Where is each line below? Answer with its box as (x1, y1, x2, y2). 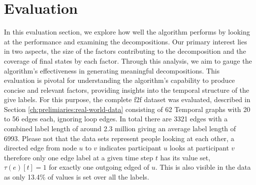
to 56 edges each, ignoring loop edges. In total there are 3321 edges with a (4, 113, 228, 124)
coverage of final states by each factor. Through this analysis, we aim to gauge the (4, 55, 252, 66)
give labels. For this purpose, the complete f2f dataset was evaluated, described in (4, 94, 251, 105)
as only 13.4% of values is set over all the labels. (4, 172, 149, 182)
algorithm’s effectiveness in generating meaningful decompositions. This (4, 65, 220, 75)
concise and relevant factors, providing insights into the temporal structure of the (4, 84, 250, 95)
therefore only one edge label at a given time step (4, 152, 154, 162)
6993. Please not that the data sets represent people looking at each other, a (4, 133, 234, 143)
